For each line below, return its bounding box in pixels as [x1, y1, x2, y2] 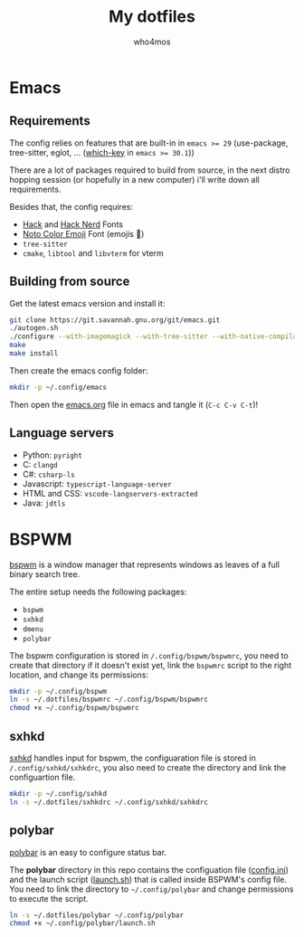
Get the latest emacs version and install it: [9, 298, 166, 308]
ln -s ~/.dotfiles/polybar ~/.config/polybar [9, 911, 184, 920]
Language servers [9, 425, 115, 440]
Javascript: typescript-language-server [22, 478, 172, 489]
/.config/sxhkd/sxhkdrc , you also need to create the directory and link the [9, 762, 287, 772]
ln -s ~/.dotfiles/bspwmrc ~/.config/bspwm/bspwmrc [9, 695, 208, 705]
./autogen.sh [9, 324, 59, 333]
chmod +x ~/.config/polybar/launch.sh [9, 919, 156, 928]
